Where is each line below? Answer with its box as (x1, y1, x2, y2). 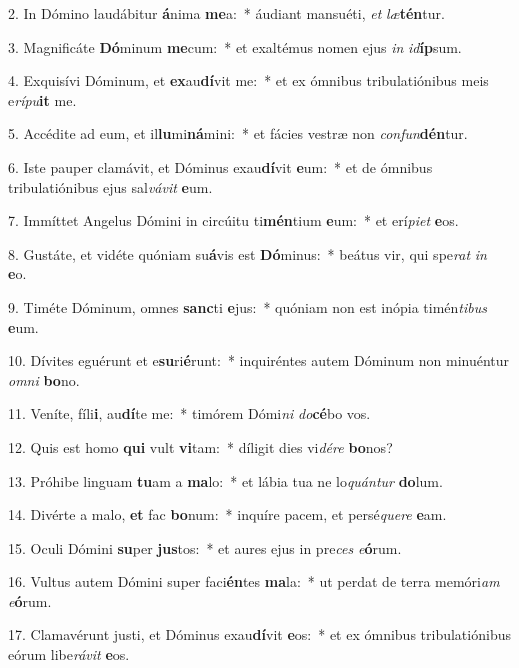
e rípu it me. (8, 89, 77, 110)
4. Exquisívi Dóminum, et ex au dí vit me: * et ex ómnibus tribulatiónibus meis (8, 70, 489, 91)
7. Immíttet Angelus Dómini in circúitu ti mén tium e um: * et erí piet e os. (8, 210, 459, 231)
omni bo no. (8, 369, 80, 390)
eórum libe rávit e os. (8, 644, 130, 665)
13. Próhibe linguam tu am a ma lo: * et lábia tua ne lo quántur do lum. (8, 470, 443, 491)
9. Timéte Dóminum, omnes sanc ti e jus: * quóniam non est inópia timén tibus (8, 296, 487, 317)
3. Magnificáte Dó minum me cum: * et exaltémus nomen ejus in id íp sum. (8, 36, 462, 57)
